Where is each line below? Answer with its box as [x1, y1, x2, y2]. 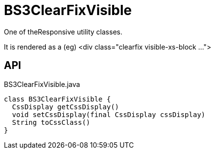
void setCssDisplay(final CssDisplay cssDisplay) [12, 110, 206, 119]
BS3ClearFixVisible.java [4, 80, 80, 88]
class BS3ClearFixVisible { [4, 95, 111, 103]
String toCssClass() [12, 118, 91, 126]
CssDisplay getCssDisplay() [12, 102, 119, 111]
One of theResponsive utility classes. [4, 27, 122, 36]
